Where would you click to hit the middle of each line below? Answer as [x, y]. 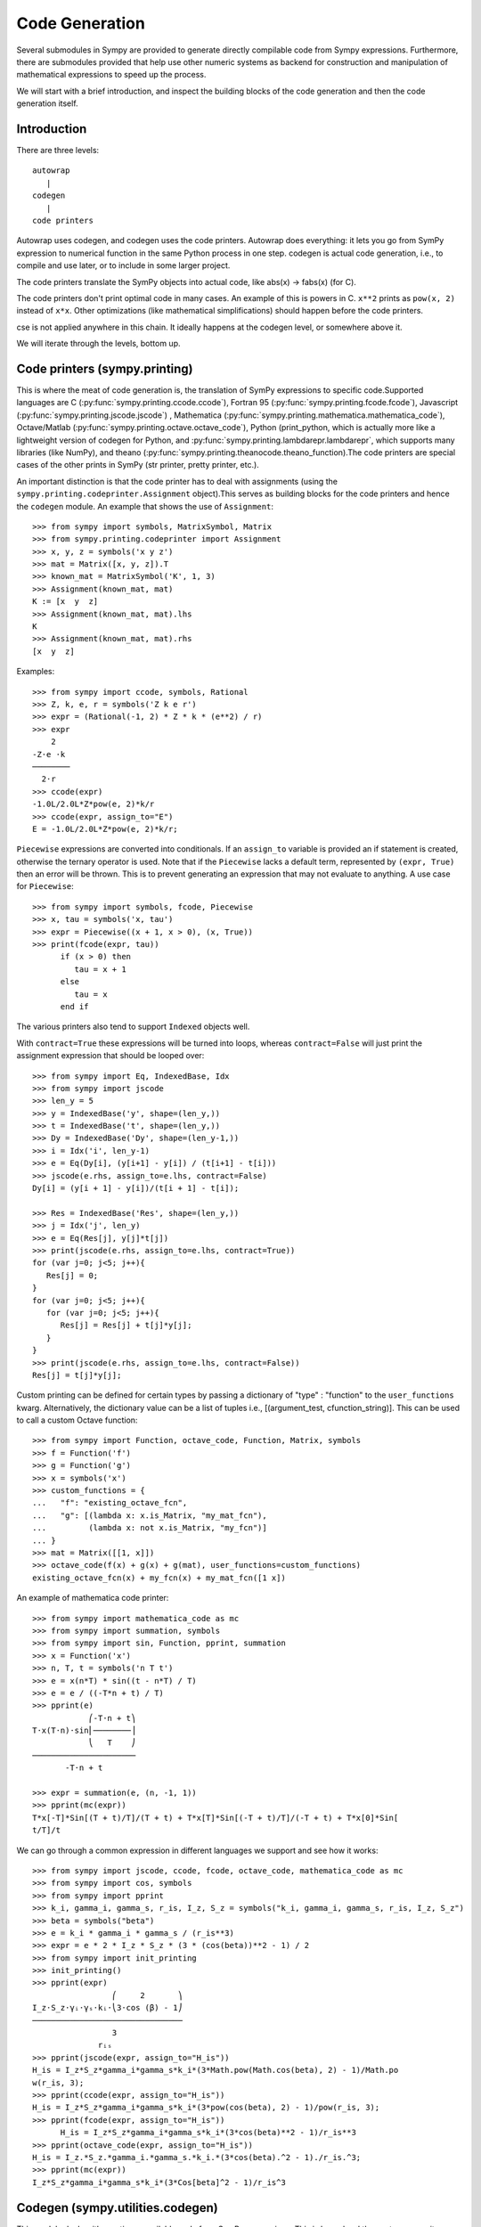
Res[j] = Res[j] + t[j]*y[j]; [126, 1326]
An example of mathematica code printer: [93, 1598]
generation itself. [48, 103]
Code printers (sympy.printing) [105, 368]
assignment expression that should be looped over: [110, 1056]
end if [74, 1006]
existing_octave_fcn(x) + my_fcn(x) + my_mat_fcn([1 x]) [159, 1578]
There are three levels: [58, 151]
